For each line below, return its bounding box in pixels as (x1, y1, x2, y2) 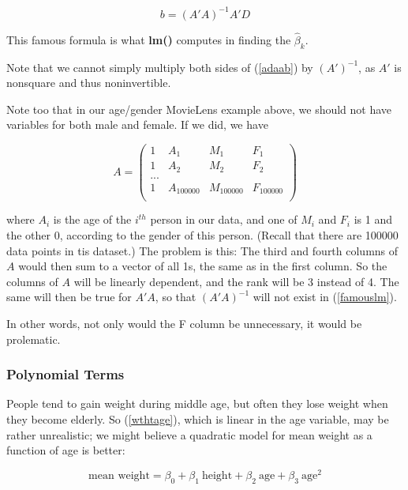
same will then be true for (6, 288, 132, 305)
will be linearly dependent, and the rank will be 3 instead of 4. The (73, 273, 399, 289)
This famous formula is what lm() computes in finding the (6, 31, 291, 47)
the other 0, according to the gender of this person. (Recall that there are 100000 (6, 227, 399, 243)
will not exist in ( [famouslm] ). (253, 288, 397, 305)
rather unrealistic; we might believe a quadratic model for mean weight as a (6, 426, 372, 443)
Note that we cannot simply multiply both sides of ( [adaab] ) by (6, 58, 313, 75)
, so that (155, 288, 197, 305)
